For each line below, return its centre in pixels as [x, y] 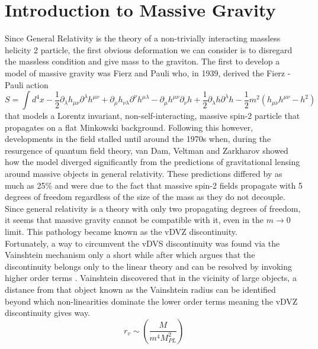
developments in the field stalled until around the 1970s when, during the [138, 139]
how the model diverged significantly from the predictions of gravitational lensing [152, 162]
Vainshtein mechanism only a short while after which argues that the [130, 255]
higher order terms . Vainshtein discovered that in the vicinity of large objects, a [151, 278]
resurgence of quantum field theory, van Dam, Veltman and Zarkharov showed [147, 150]
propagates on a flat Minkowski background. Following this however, [129, 127]
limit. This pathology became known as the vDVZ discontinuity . [121, 232]
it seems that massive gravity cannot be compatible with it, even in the [134, 220]
